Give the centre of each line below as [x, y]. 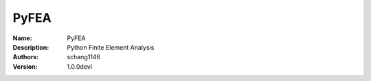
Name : [22, 38]
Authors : [26, 57]
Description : [31, 47]
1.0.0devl [80, 66]
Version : [25, 66]
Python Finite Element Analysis [111, 47]
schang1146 [84, 57]
